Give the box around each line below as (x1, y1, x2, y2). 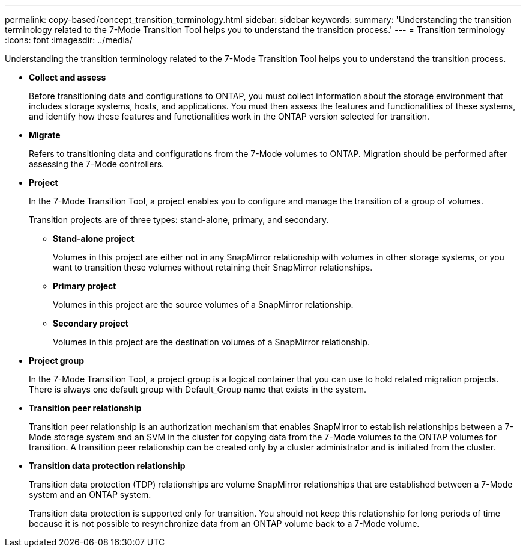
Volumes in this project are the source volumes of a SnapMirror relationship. (53, 299, 354, 310)
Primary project (53, 281, 116, 291)
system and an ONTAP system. (29, 489, 151, 500)
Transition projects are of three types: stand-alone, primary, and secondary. (29, 215, 329, 225)
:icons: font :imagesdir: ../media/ (5, 35, 133, 45)
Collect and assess (29, 72, 106, 82)
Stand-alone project (53, 233, 135, 244)
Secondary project (53, 318, 128, 328)
